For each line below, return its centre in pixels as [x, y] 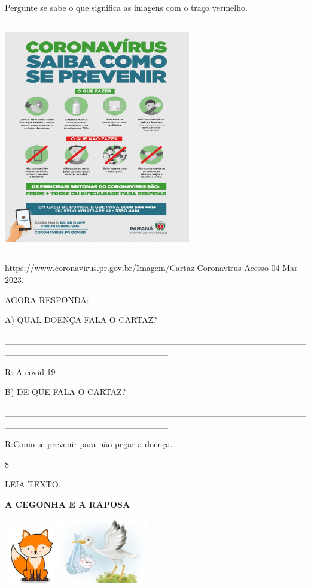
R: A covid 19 [30, 371]
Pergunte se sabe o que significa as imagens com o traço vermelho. [126, 7]
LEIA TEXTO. [33, 484]
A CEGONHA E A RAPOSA [68, 504]
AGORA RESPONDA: [47, 299]
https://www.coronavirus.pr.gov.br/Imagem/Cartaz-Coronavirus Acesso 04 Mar [151, 268]
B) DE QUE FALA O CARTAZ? [65, 392]
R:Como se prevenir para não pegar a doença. [89, 444]
